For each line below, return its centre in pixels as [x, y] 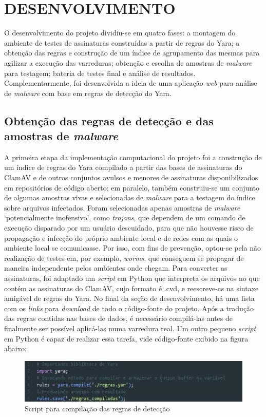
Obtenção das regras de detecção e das [109, 120]
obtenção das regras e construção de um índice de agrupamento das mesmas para [132, 53]
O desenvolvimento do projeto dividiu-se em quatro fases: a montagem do [120, 33]
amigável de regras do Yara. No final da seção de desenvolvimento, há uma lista [129, 298]
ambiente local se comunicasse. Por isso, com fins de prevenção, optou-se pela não [133, 248]
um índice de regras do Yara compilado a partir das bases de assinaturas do [123, 167]
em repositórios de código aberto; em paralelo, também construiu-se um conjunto [132, 187]
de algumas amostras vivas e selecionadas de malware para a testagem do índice [130, 197]
